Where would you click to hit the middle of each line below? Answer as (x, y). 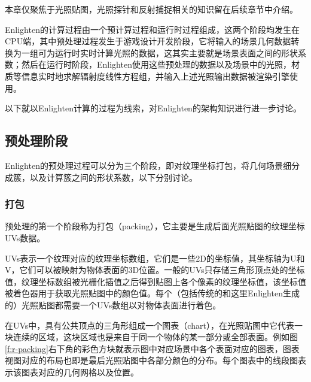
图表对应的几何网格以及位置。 (80, 372)
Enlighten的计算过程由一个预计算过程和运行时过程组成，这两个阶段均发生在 (152, 29)
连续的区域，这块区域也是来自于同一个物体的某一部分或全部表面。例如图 (155, 337)
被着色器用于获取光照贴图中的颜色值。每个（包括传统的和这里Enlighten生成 (152, 293)
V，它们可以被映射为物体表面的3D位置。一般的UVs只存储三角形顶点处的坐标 (155, 270)
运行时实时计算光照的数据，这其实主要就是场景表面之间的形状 (176, 52)
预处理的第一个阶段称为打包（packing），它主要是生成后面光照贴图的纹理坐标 (155, 226)
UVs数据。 (25, 237)
